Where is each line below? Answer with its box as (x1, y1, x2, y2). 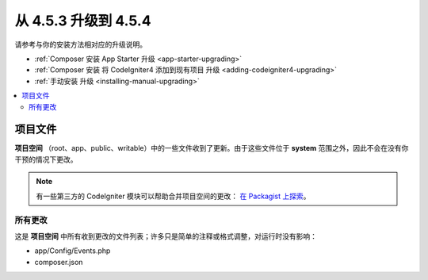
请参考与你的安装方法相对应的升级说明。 (14, 40, 147, 49)
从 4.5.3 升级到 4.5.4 (14, 12, 151, 29)
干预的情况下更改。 (14, 155, 78, 164)
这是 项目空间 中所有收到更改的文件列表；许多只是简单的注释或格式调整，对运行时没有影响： (14, 231, 317, 241)
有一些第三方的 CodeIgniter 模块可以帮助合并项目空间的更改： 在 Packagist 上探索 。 (36, 191, 311, 201)
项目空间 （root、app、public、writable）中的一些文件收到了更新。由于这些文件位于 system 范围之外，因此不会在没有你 (14, 144, 409, 153)
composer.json (34, 257, 83, 267)
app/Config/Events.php (34, 246, 111, 255)
